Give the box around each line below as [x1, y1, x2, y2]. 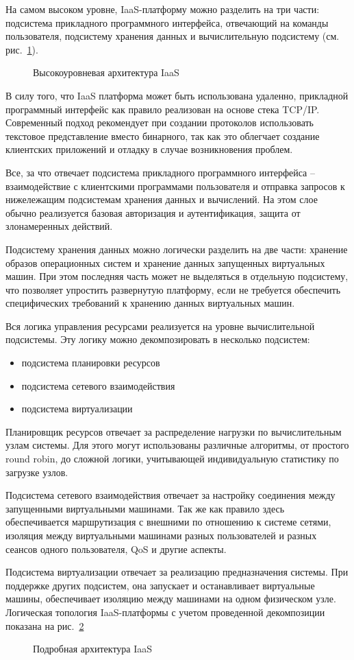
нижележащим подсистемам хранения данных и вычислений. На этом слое [5, 192, 318, 207]
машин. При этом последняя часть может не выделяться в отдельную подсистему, [5, 269, 349, 283]
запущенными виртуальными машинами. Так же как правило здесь [5, 501, 285, 515]
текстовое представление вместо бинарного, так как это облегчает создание [5, 128, 320, 143]
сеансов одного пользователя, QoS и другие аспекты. [5, 541, 227, 556]
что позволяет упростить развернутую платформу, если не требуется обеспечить [5, 282, 341, 296]
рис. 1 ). [5, 42, 38, 56]
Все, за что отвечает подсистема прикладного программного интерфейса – [5, 165, 315, 179]
